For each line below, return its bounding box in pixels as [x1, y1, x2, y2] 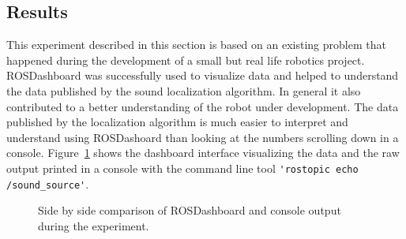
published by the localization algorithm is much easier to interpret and [6, 114, 348, 130]
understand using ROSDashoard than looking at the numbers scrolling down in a [6, 129, 399, 145]
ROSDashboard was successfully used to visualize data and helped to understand [6, 67, 399, 84]
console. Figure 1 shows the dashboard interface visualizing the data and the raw [6, 144, 400, 161]
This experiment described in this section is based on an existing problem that [6, 36, 386, 53]
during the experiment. [38, 217, 149, 233]
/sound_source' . [6, 175, 89, 192]
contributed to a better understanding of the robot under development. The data [6, 98, 399, 114]
